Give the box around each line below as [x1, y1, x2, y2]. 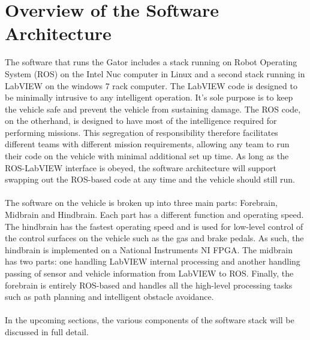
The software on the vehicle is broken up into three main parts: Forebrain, [5, 196, 278, 209]
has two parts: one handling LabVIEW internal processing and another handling [5, 255, 300, 268]
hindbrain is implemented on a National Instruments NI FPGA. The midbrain [5, 243, 293, 256]
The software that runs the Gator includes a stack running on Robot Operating [5, 56, 297, 68]
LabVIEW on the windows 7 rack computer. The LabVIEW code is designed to [5, 79, 297, 92]
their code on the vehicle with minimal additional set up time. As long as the [5, 150, 289, 162]
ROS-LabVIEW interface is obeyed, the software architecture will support [5, 161, 276, 174]
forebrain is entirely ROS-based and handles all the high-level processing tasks [5, 278, 293, 291]
